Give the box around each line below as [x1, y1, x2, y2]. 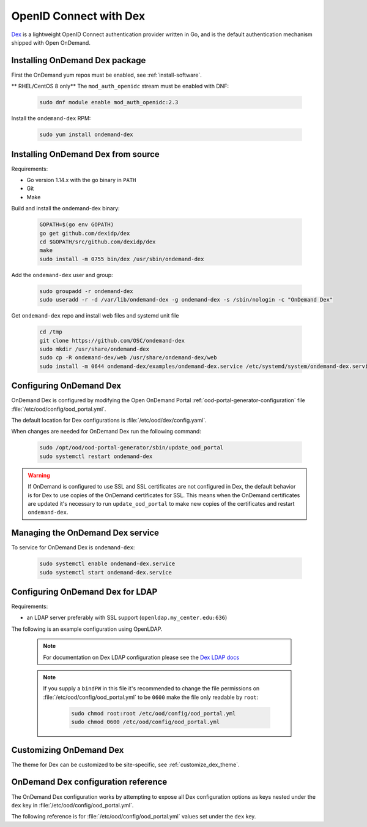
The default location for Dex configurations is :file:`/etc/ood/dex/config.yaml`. [11, 416, 207, 424]
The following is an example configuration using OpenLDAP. [11, 625, 163, 633]
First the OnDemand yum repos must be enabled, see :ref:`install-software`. [11, 71, 202, 78]
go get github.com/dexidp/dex [39, 230, 130, 237]
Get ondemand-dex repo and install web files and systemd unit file [11, 312, 179, 319]
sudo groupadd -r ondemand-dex [39, 288, 134, 294]
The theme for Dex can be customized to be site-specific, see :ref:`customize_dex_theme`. [11, 761, 240, 768]
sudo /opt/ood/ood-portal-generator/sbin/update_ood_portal [39, 444, 224, 451]
